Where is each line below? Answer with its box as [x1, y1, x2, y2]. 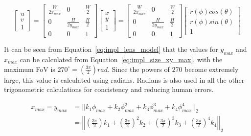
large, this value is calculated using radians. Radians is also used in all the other [4, 74, 245, 85]
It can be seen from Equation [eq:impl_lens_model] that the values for [4, 44, 218, 54]
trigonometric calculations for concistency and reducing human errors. [4, 84, 214, 94]
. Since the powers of [108, 64, 170, 74]
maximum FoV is [4, 64, 55, 74]
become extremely [184, 64, 239, 74]
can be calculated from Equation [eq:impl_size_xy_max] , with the [20, 54, 223, 64]
